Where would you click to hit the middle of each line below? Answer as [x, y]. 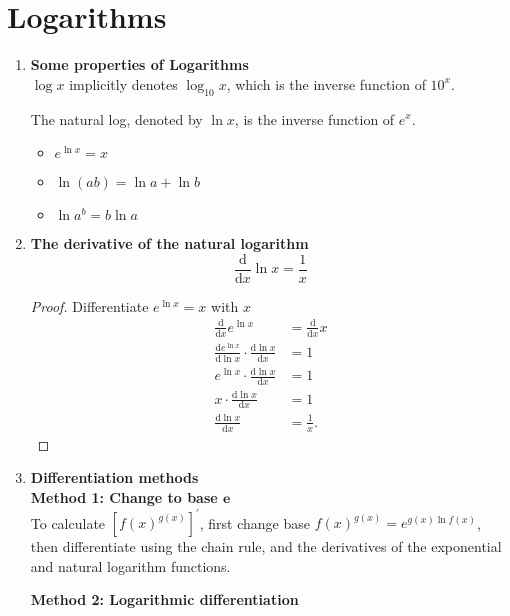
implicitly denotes [123, 83]
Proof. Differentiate [89, 305]
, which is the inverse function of [326, 83]
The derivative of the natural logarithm [169, 243]
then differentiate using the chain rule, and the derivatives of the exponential [266, 546]
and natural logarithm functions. [130, 565]
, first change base [255, 522]
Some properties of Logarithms [139, 64]
